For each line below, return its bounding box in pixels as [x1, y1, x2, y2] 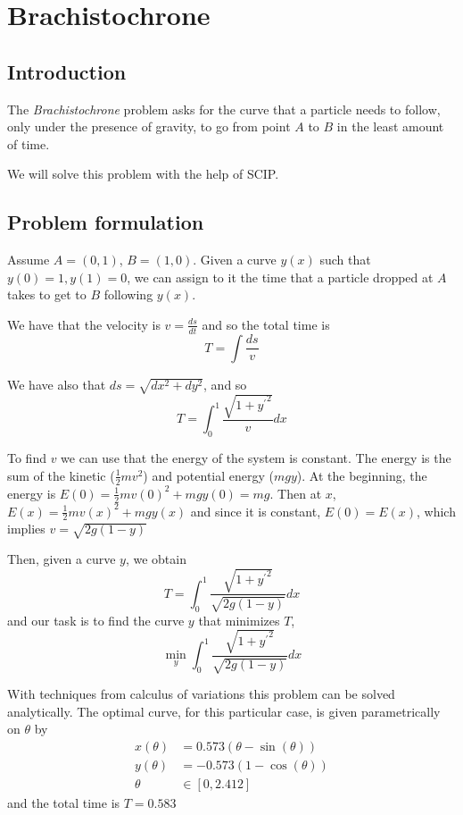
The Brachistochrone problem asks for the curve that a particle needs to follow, [7, 99, 441, 118]
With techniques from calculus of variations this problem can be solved [7, 685, 395, 703]
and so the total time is [202, 315, 330, 333]
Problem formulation [7, 208, 204, 236]
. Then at [269, 483, 322, 502]
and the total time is [7, 794, 120, 812]
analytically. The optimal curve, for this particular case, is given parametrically [7, 702, 441, 720]
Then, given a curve [7, 550, 116, 568]
